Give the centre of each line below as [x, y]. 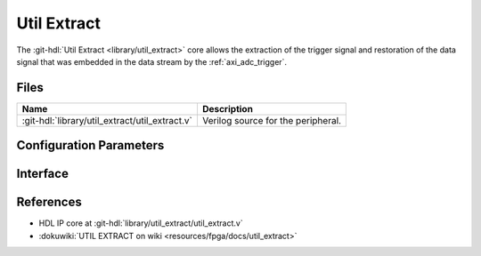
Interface [42, 174]
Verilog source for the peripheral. [272, 120]
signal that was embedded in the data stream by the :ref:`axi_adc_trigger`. [152, 61]
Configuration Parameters [90, 145]
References [49, 202]
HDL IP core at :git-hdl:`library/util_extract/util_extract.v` [141, 223]
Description [228, 108]
